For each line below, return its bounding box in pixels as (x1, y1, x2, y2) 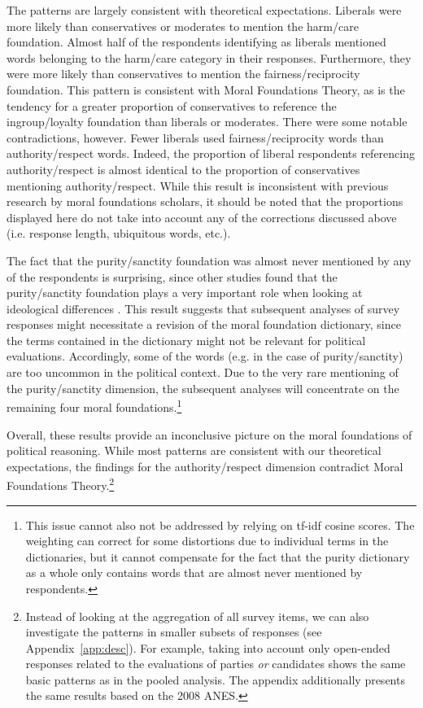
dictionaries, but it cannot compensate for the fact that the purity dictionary (25, 548, 410, 565)
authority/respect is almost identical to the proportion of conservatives (7, 160, 360, 177)
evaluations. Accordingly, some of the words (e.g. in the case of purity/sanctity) (7, 347, 403, 365)
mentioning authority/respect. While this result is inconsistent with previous (7, 177, 389, 194)
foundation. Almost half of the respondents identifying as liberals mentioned (7, 33, 386, 50)
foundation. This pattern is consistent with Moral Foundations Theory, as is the (7, 81, 405, 98)
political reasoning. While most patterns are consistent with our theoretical (7, 442, 382, 459)
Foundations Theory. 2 (7, 474, 115, 493)
